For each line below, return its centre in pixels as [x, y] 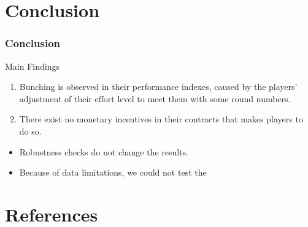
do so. [30, 131]
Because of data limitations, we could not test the [113, 172]
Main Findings [32, 66]
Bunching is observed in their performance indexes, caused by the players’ [158, 87]
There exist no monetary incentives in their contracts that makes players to [161, 119]
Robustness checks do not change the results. [104, 151]
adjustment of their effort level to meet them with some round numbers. [155, 98]
